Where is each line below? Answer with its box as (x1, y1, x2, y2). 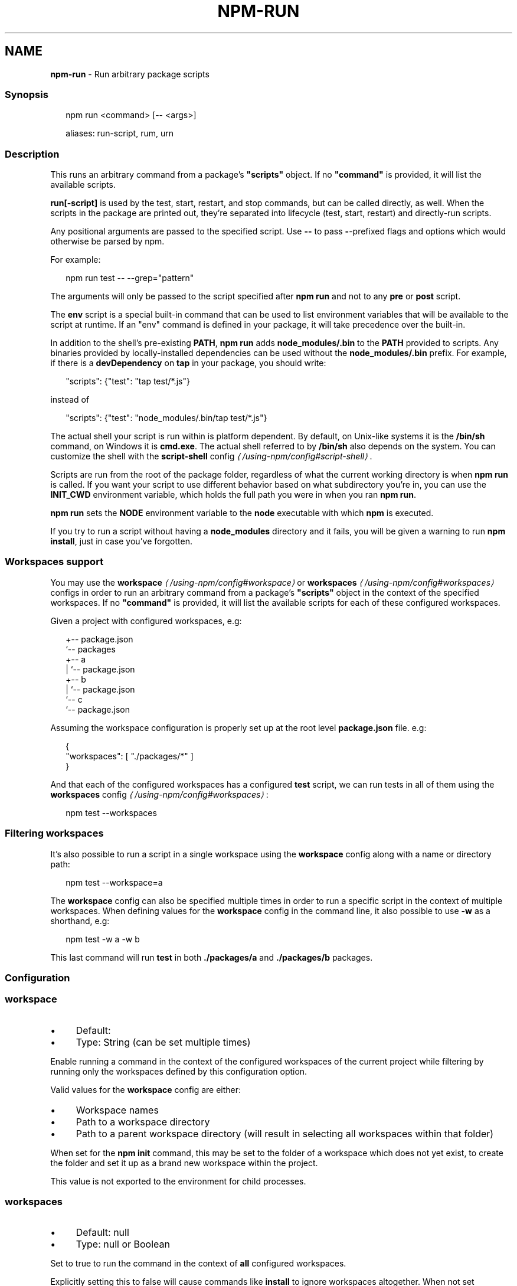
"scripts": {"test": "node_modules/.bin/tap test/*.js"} (66, 413, 267, 423)
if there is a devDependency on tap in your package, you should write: (50, 358, 326, 368)
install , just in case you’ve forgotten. (50, 536, 192, 547)
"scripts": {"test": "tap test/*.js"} (66, 376, 190, 387)
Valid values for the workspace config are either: (50, 1084, 241, 1095)
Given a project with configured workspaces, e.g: (50, 615, 242, 626)
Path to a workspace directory (76, 1115, 210, 1128)
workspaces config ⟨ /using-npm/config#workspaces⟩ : (50, 789, 269, 799)
